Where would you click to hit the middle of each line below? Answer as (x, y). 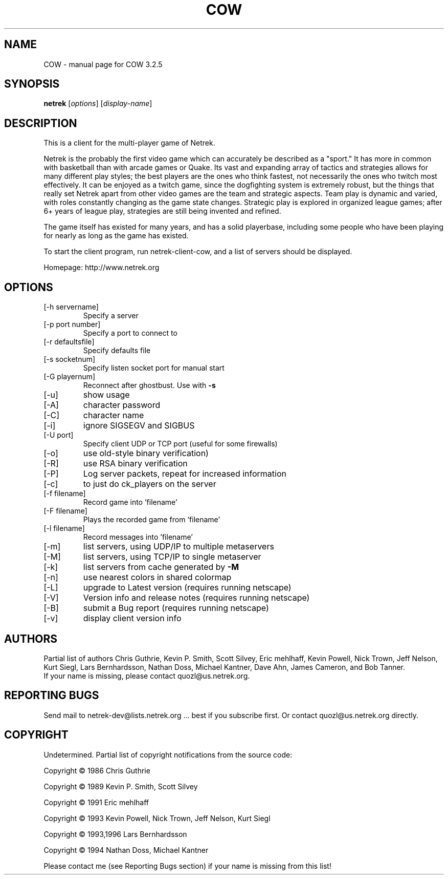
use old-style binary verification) (146, 453)
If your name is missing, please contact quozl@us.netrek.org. (147, 676)
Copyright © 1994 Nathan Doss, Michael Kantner (126, 850)
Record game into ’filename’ (130, 502)
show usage (106, 395)
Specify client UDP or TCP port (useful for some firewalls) (180, 444)
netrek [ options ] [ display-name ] (98, 104)
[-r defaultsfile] (69, 342)
